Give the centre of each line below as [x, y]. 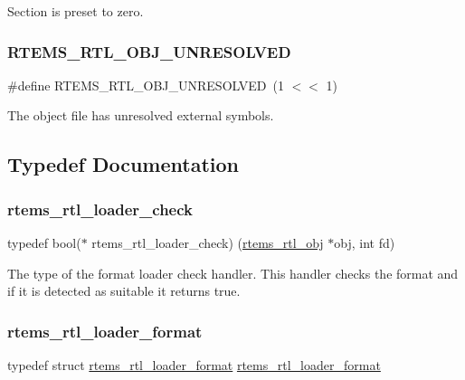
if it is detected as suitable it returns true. [124, 291]
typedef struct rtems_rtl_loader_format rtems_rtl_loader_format [194, 365]
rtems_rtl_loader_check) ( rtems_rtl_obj [208, 242]
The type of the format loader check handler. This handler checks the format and [233, 273]
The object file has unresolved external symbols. [141, 115]
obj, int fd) [365, 242]
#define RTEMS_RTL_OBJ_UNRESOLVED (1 [146, 85]
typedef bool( [44, 242]
